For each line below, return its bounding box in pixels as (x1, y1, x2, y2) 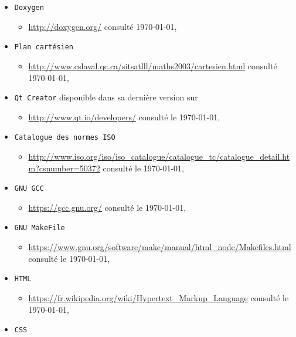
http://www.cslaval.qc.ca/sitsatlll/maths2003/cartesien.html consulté (28, 59, 277, 72)
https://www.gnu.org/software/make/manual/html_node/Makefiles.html (28, 241, 291, 253)
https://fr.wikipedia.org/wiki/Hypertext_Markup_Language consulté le (28, 291, 289, 304)
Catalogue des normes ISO (14, 133, 115, 142)
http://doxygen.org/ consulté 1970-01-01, (28, 20, 177, 32)
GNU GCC (14, 184, 44, 193)
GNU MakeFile (14, 224, 65, 232)
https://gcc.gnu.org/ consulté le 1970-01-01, (28, 201, 186, 213)
